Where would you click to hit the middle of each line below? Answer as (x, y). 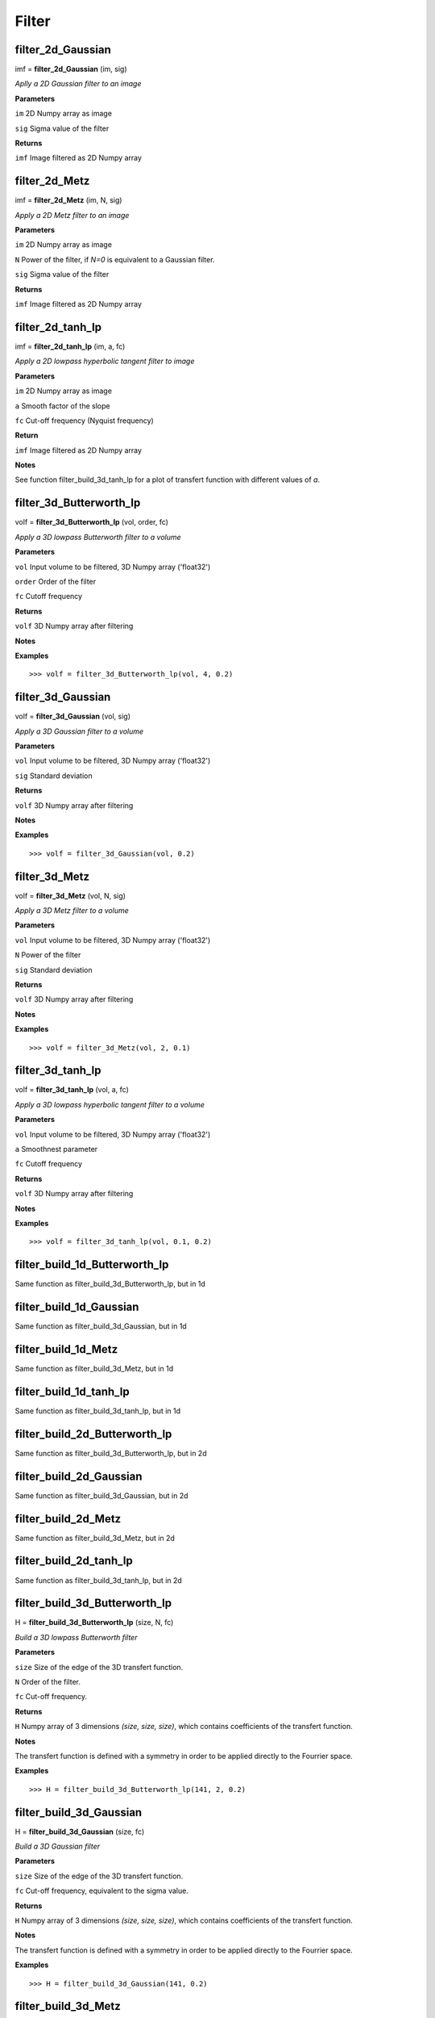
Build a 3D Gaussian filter (58, 1846)
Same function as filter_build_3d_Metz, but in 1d (94, 1369)
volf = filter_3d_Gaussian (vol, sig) (73, 716)
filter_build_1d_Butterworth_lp (92, 1264)
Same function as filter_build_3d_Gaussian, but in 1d (101, 1326)
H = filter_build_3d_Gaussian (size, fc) (80, 1832)
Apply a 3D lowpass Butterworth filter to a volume (98, 537)
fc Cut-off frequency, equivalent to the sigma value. (101, 1891)
